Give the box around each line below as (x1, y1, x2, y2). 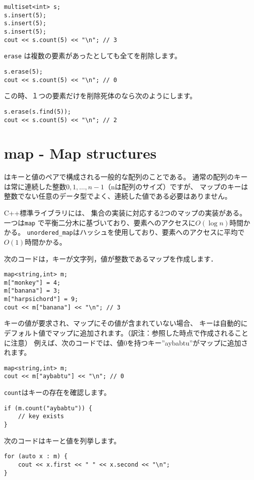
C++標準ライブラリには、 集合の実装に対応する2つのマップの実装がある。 (4, 208, 247, 218)
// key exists (18, 413, 64, 420)
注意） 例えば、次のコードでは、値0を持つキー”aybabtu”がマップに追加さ (10, 337, 248, 348)
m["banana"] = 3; (4, 287, 61, 295)
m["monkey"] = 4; (4, 279, 61, 286)
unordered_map (27, 229, 73, 237)
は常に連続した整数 (4, 181, 66, 191)
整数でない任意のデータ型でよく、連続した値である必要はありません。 (4, 191, 232, 201)
